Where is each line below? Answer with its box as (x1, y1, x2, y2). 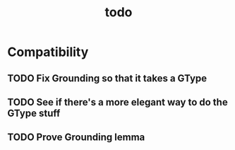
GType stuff (7, 107, 61, 119)
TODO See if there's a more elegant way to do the (7, 96, 228, 108)
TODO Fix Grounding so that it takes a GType (7, 72, 207, 84)
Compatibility (7, 44, 89, 60)
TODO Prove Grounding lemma (7, 132, 145, 144)
